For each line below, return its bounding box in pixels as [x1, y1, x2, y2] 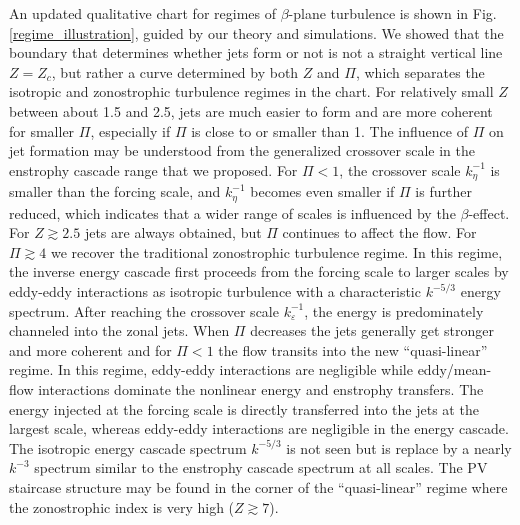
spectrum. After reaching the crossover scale [9, 300, 279, 321]
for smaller [9, 120, 75, 141]
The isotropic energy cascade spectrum [9, 437, 247, 458]
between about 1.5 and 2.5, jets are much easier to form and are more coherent [9, 100, 493, 121]
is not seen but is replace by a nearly [286, 437, 512, 458]
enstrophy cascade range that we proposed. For [9, 159, 298, 180]
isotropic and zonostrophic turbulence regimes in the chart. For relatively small [9, 81, 494, 102]
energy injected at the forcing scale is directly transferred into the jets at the [9, 398, 479, 419]
